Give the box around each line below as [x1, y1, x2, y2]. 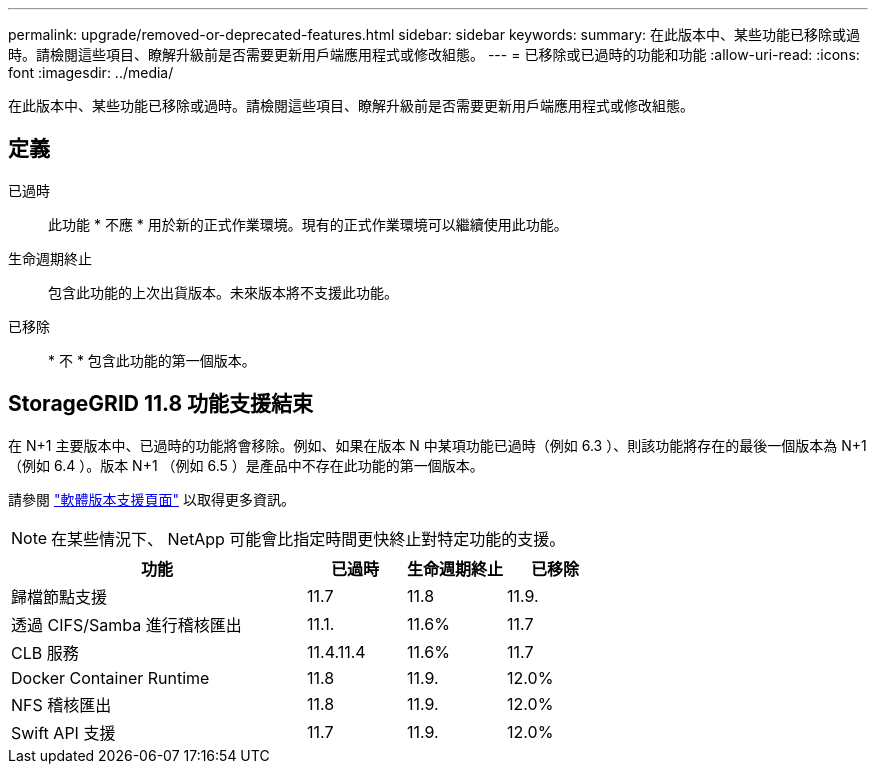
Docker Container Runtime [11, 667, 210, 688]
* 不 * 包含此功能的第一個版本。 [48, 351, 256, 369]
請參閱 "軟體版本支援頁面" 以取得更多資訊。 [8, 490, 295, 508]
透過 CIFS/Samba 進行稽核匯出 [11, 614, 242, 635]
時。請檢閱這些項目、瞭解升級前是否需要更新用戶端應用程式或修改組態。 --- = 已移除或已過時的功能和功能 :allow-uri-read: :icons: [8, 46, 860, 63]
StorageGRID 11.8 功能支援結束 [8, 391, 314, 417]
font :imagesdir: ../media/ [8, 64, 174, 81]
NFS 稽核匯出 [11, 694, 112, 715]
